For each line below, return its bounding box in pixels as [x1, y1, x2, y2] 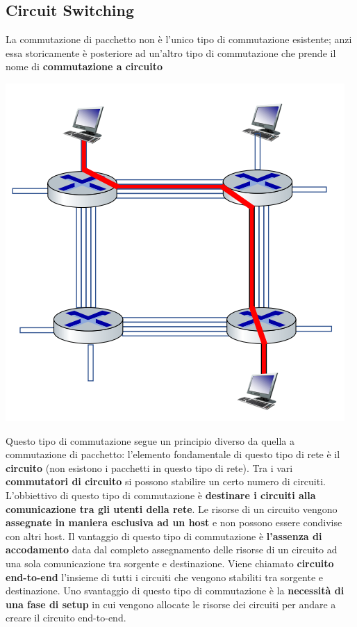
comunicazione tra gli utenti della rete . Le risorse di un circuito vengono [6, 501, 338, 516]
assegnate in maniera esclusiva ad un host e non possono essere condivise [6, 515, 342, 530]
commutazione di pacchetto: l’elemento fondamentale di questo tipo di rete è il [6, 447, 340, 462]
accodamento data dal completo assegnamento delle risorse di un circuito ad [6, 542, 338, 557]
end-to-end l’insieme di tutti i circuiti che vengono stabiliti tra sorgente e [6, 569, 324, 584]
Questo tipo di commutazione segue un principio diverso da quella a [6, 433, 295, 448]
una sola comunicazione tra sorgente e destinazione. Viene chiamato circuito [6, 555, 334, 570]
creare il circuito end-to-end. [6, 610, 126, 625]
